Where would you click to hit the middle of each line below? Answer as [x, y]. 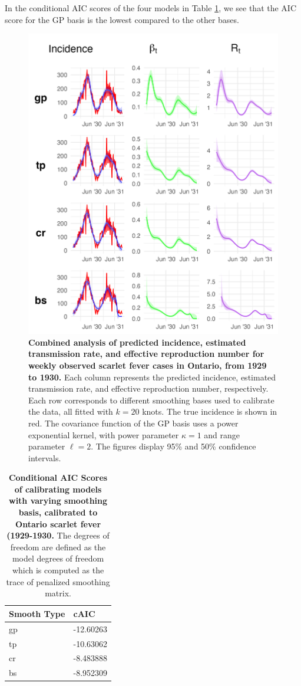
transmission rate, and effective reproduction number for [146, 354]
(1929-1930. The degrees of [58, 535]
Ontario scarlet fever [58, 523]
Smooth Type [37, 613]
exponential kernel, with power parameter [104, 434]
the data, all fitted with [71, 411]
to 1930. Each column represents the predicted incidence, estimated [152, 377]
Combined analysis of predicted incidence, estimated [137, 342]
